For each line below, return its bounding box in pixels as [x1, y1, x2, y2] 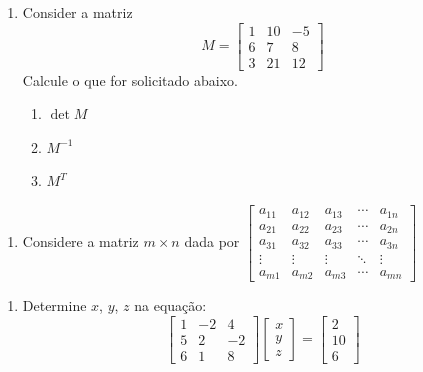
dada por [184, 231, 240, 252]
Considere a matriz [22, 231, 139, 252]
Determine [22, 295, 87, 316]
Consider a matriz [22, 2, 133, 22]
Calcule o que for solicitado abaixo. [22, 69, 238, 90]
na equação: [134, 295, 207, 316]
